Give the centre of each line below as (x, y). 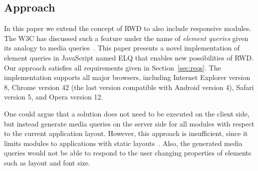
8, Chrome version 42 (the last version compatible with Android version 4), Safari (129, 87)
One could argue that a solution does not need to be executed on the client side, (127, 113)
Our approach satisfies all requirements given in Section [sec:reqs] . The (113, 67)
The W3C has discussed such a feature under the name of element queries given (126, 38)
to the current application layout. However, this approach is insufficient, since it (126, 133)
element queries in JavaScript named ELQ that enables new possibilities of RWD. (129, 57)
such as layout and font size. (47, 162)
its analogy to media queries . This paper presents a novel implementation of (122, 48)
